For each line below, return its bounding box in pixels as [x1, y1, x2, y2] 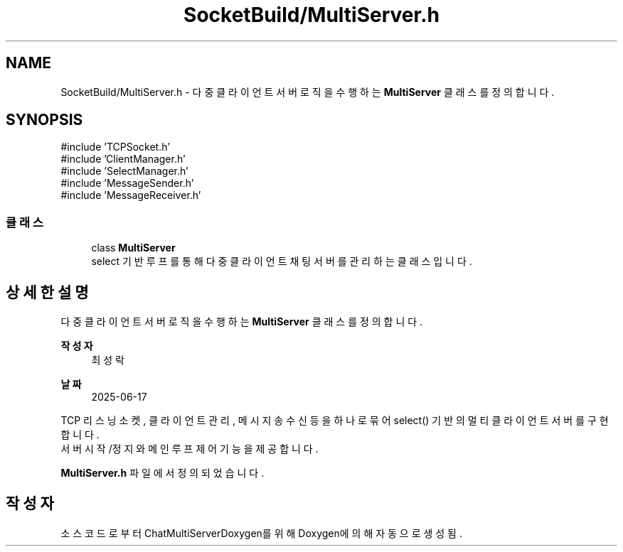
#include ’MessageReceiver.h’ [60, 189, 201, 202]
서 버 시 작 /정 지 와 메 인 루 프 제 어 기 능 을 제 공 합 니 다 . [60, 443, 319, 455]
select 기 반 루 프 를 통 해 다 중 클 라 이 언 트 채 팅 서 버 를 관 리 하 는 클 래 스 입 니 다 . [91, 255, 472, 268]
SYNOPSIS [6, 111, 83, 129]
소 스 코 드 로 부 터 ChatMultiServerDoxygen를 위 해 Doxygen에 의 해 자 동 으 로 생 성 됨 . [60, 526, 462, 539]
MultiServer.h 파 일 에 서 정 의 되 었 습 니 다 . [60, 467, 265, 480]
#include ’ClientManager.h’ [60, 153, 186, 166]
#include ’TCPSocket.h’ [60, 141, 170, 153]
